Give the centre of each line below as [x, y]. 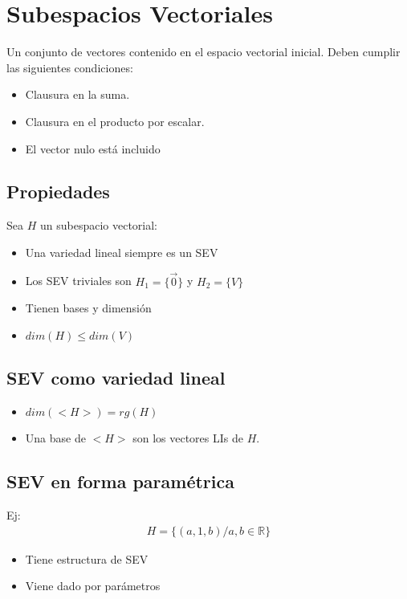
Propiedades [58, 192]
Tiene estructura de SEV [87, 558]
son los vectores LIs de [188, 438]
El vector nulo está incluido [93, 148]
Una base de [55, 438]
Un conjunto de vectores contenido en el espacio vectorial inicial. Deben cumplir [203, 52]
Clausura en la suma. [77, 94]
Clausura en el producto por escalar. [115, 121]
